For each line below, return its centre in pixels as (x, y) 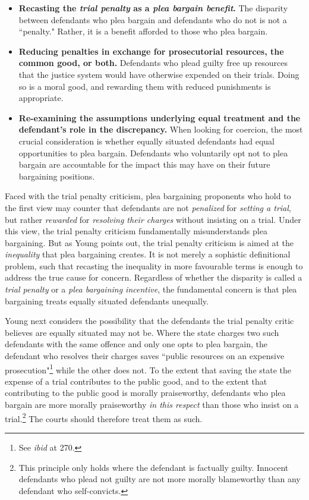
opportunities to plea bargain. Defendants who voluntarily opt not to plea (153, 152)
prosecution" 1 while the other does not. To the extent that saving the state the (148, 369)
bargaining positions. (57, 176)
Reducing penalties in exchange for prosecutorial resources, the (151, 51)
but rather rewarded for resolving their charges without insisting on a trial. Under (153, 219)
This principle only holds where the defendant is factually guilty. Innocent (154, 467)
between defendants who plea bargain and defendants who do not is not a (153, 19)
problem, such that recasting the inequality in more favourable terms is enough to (154, 265)
